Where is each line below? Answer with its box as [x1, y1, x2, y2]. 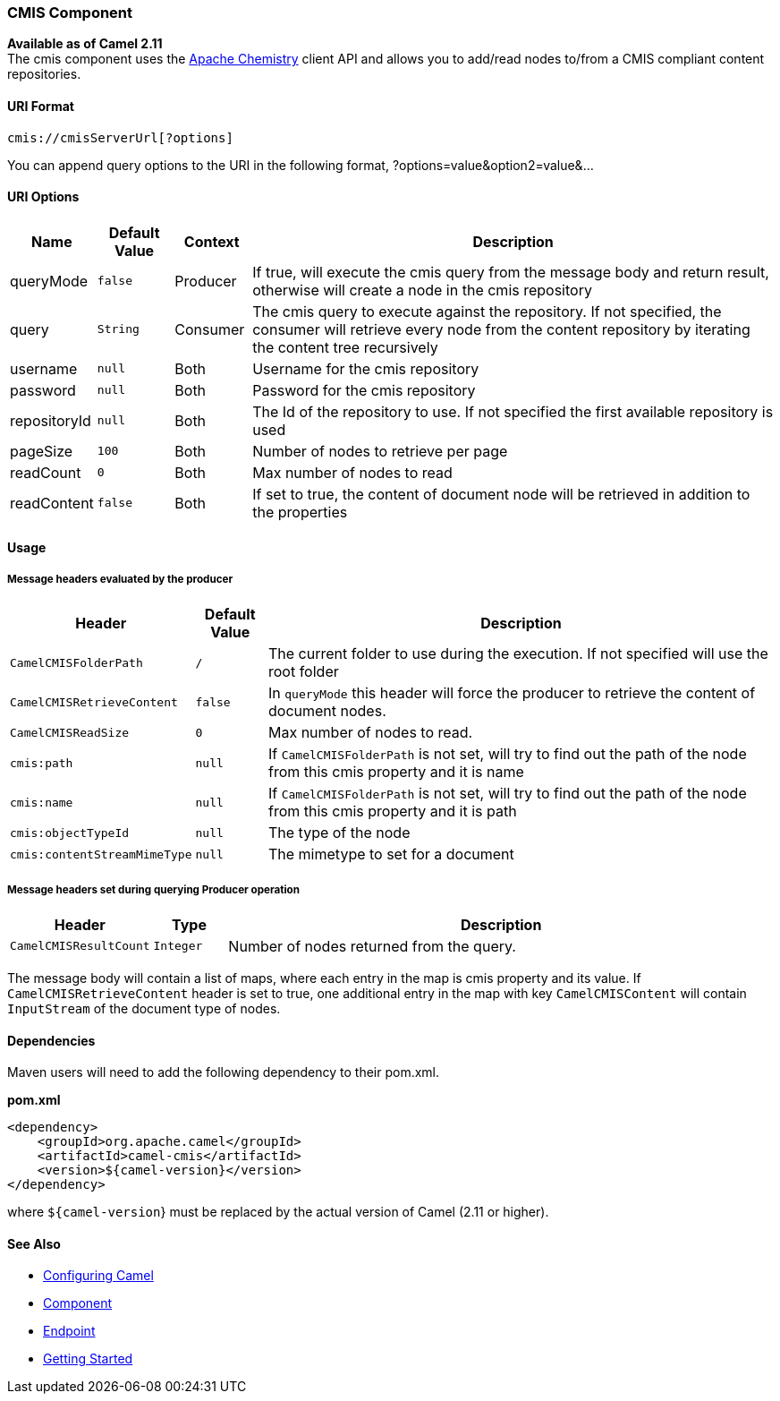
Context [183, 232, 240, 251]
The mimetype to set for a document [267, 845, 514, 864]
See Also [7, 1235, 61, 1252]
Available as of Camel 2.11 [7, 36, 163, 52]
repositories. [7, 66, 81, 82]
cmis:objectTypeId [10, 825, 130, 840]
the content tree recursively [252, 337, 438, 356]
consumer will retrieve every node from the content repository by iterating [252, 320, 750, 338]
